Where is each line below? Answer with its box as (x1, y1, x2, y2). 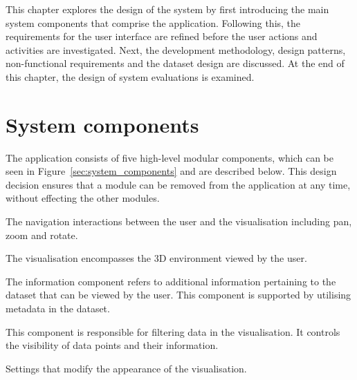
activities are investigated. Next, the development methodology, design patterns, (6, 42, 346, 57)
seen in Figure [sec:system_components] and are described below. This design (6, 164, 337, 178)
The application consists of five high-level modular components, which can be (6, 150, 334, 164)
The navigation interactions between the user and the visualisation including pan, (6, 214, 352, 229)
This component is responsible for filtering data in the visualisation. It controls (6, 324, 340, 339)
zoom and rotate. (6, 227, 78, 242)
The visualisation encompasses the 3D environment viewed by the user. (6, 251, 307, 265)
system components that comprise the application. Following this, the (6, 15, 301, 30)
